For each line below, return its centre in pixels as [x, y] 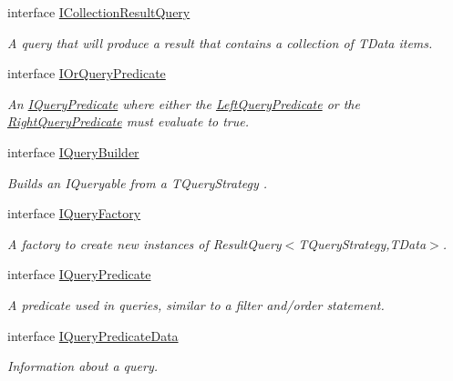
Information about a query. [83, 366]
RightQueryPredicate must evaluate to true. [129, 121]
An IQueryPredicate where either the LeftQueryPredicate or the [184, 103]
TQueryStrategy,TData [362, 243]
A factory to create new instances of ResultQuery [144, 243]
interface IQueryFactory [74, 213]
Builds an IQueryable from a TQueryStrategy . [138, 182]
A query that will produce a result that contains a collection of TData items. [220, 42]
